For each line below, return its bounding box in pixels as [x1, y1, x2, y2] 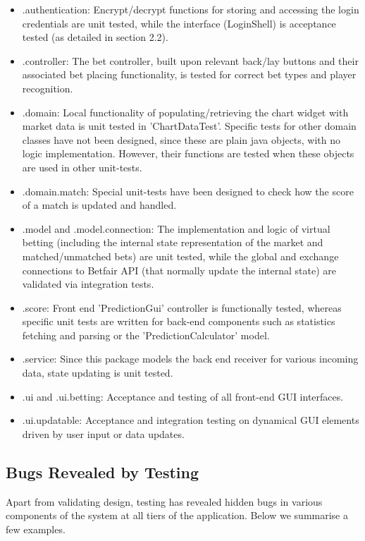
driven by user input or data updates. [22, 426, 185, 441]
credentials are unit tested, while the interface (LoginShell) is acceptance [22, 16, 336, 30]
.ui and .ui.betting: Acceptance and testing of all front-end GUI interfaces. [22, 389, 344, 403]
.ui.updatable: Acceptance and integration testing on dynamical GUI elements [22, 413, 359, 427]
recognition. [22, 80, 73, 95]
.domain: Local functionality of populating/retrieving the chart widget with [22, 104, 349, 119]
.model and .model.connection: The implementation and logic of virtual [22, 221, 330, 236]
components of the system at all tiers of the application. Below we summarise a [6, 508, 348, 523]
